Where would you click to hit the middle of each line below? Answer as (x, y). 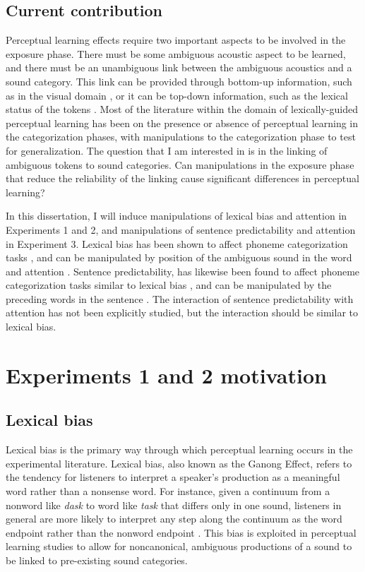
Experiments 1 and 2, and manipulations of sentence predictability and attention (181, 229)
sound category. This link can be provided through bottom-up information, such (179, 81)
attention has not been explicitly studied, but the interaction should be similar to (182, 312)
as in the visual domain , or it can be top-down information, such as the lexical (177, 95)
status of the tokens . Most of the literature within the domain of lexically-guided (182, 109)
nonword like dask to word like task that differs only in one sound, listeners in (174, 505)
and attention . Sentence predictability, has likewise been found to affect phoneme (183, 271)
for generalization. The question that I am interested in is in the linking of (167, 150)
